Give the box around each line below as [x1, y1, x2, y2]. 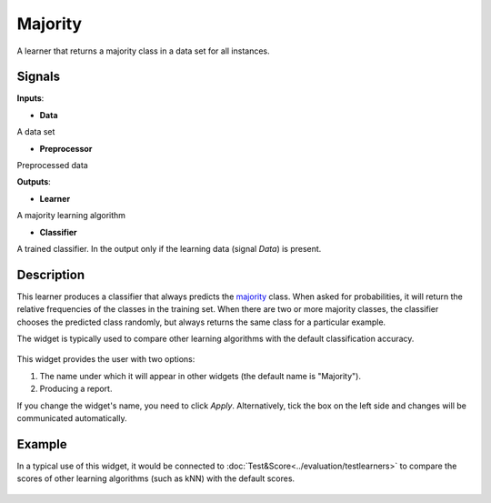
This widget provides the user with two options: [16, 354, 195, 365]
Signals [16, 69, 61, 85]
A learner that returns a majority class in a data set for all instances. [16, 45, 270, 56]
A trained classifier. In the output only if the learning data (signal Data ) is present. [16, 243, 322, 254]
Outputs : [16, 176, 52, 187]
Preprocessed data [16, 160, 88, 171]
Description [16, 267, 85, 282]
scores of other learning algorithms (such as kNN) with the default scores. [16, 473, 296, 484]
